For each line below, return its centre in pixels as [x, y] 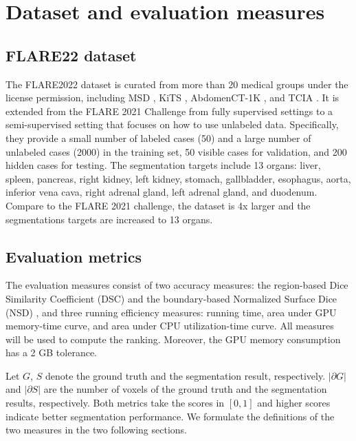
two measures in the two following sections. [96, 430]
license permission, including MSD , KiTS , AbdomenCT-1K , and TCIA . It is [173, 98]
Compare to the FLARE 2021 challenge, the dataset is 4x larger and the [158, 205]
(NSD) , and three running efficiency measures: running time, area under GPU [171, 312]
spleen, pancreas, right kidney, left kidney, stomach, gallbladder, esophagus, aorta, [178, 178]
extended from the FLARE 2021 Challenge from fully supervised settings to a [169, 111]
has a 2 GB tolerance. [51, 352]
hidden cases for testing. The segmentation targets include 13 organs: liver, [163, 165]
